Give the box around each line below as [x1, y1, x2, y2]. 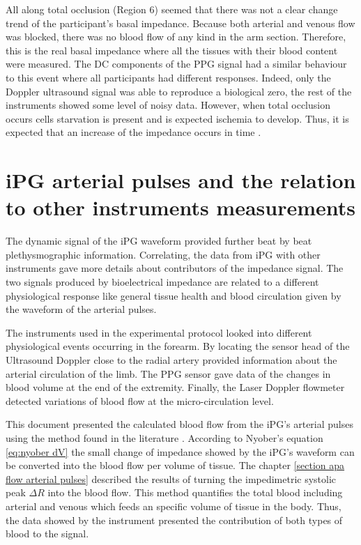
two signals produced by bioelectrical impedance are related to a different [6, 275, 319, 289]
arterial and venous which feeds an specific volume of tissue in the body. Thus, [6, 498, 341, 513]
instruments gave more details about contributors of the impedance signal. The [6, 261, 344, 275]
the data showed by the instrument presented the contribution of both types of [6, 512, 343, 527]
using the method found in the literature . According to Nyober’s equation [6, 430, 323, 445]
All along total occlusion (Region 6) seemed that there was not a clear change [6, 2, 338, 16]
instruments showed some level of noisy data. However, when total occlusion [6, 98, 330, 112]
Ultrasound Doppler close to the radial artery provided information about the [6, 353, 337, 367]
